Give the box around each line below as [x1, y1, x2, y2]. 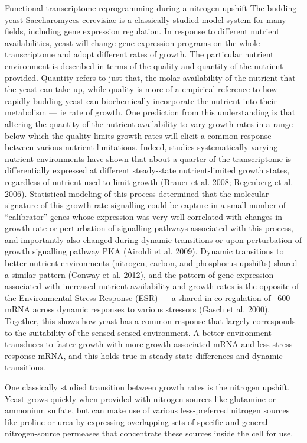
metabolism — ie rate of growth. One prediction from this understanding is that [5, 106, 296, 118]
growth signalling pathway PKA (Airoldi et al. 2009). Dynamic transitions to [5, 245, 284, 257]
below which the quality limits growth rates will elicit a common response [5, 129, 272, 141]
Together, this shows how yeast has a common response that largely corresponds [5, 315, 296, 327]
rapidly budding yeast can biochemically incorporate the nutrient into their [5, 94, 277, 106]
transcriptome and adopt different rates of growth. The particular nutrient [5, 48, 274, 60]
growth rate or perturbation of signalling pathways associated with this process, [5, 222, 293, 234]
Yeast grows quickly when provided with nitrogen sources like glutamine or [5, 392, 276, 405]
